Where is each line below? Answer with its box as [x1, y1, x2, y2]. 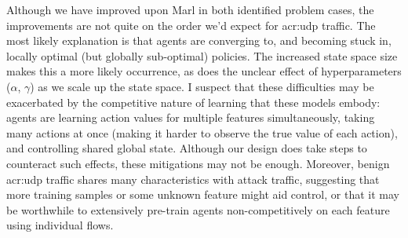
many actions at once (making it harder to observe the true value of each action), [6, 124, 398, 141]
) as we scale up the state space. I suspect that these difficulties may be [30, 78, 374, 94]
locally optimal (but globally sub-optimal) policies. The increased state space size [6, 47, 398, 64]
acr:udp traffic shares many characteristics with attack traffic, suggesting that [6, 170, 380, 187]
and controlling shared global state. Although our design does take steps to [6, 140, 367, 156]
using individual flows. [6, 217, 114, 233]
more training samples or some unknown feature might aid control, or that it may [6, 186, 399, 203]
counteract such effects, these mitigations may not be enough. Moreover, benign [6, 155, 390, 171]
